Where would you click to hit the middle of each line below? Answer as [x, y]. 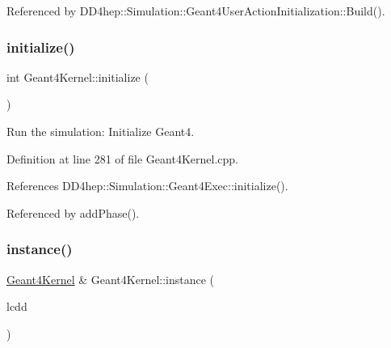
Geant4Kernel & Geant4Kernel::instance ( [111, 279]
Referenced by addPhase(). [73, 212]
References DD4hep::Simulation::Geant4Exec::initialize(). [147, 186]
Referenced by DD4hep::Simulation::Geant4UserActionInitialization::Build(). [196, 11]
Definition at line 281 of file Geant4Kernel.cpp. [122, 158]
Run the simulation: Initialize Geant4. [101, 131]
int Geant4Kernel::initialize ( [78, 76]
